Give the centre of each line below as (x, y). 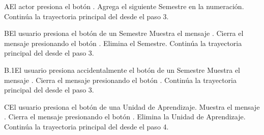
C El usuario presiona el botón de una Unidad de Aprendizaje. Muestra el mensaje (132, 106)
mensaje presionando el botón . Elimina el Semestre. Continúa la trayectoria (123, 43)
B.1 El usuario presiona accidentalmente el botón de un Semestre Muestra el (122, 70)
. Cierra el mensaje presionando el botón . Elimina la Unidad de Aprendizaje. (125, 117)
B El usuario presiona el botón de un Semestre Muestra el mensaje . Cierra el (124, 33)
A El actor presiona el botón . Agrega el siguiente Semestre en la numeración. (124, 6)
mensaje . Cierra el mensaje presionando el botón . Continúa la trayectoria (120, 80)
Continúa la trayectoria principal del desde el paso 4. (86, 126)
